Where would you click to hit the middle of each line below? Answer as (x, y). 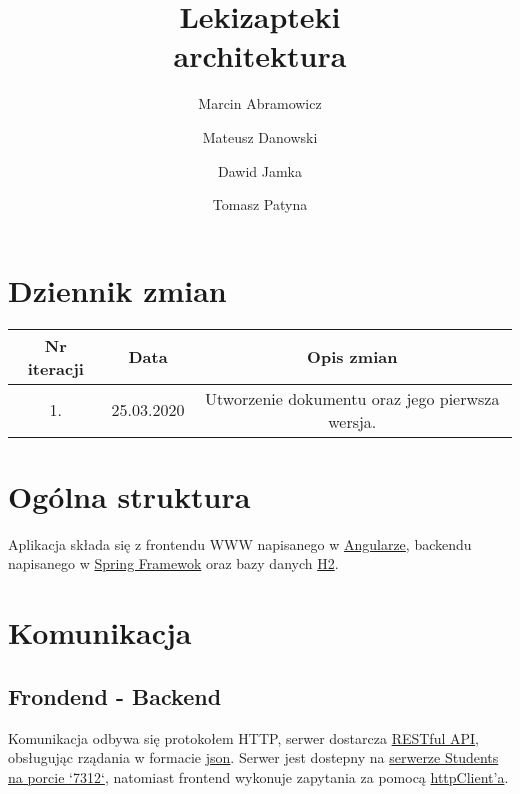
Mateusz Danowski (260, 136)
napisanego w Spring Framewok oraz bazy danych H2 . (173, 563)
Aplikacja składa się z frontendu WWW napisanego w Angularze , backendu (240, 543)
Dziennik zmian (117, 289)
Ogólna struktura (129, 495)
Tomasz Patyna (260, 204)
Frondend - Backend (115, 695)
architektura (260, 55)
